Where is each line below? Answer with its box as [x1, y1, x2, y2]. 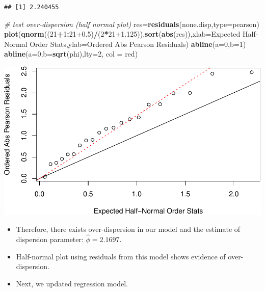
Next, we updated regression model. [16, 278, 128, 288]
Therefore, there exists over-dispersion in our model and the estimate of [16, 224, 241, 234]
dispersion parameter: [16, 234, 84, 245]
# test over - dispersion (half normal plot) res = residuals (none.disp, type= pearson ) [4, 18, 259, 29]
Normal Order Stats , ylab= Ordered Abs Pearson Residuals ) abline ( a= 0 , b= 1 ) [4, 38, 246, 49]
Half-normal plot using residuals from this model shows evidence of [16, 251, 226, 261]
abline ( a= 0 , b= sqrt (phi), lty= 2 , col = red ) [4, 48, 138, 59]
